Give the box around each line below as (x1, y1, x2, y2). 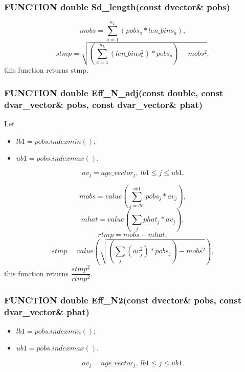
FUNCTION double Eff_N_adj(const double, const (4, 86, 224, 99)
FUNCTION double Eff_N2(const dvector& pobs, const (4, 293, 241, 306)
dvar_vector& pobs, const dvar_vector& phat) (4, 98, 203, 111)
